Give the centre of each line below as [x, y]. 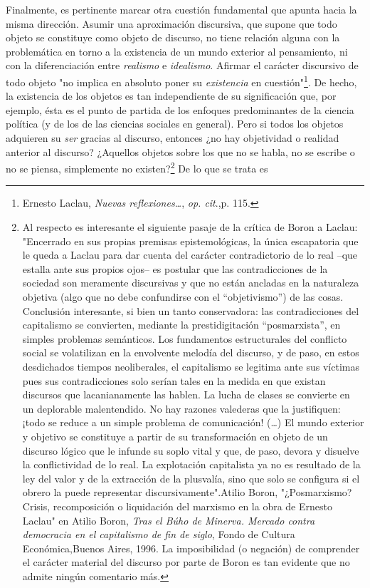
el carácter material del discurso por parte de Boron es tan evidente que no [186, 562]
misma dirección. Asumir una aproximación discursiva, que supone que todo [171, 23]
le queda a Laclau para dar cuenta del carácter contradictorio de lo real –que [190, 255]
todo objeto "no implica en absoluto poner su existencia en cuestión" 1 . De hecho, [181, 81]
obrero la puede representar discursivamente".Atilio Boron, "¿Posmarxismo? [187, 492]
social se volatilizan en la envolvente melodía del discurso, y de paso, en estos [191, 352]
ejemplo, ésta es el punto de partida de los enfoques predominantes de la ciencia [180, 109]
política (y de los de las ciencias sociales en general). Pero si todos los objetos [175, 124]
